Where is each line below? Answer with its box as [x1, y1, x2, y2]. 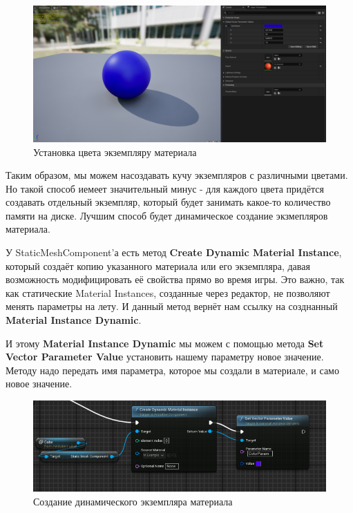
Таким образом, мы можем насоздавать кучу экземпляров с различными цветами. [6, 168, 348, 182]
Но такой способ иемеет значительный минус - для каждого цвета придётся [6, 181, 324, 195]
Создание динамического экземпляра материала [33, 494, 233, 508]
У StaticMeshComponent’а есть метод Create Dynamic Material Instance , [6, 245, 342, 260]
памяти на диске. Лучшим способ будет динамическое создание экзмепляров [6, 208, 328, 222]
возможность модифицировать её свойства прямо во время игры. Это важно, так [6, 272, 345, 287]
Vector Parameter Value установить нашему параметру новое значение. [6, 349, 324, 364]
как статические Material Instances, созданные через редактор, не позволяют [6, 285, 330, 300]
